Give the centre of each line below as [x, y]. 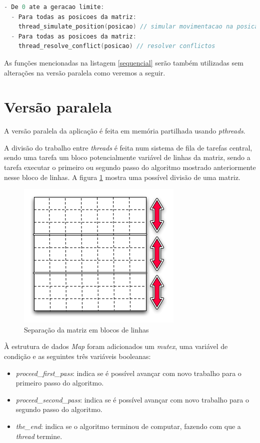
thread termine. [39, 436]
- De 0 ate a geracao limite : [54, 7]
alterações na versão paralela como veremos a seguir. [85, 72]
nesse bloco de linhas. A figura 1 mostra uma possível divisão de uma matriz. [122, 177]
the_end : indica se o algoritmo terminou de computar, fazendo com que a [128, 426]
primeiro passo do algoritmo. [60, 383]
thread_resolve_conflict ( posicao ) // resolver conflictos [117, 46]
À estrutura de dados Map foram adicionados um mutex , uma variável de [116, 346]
